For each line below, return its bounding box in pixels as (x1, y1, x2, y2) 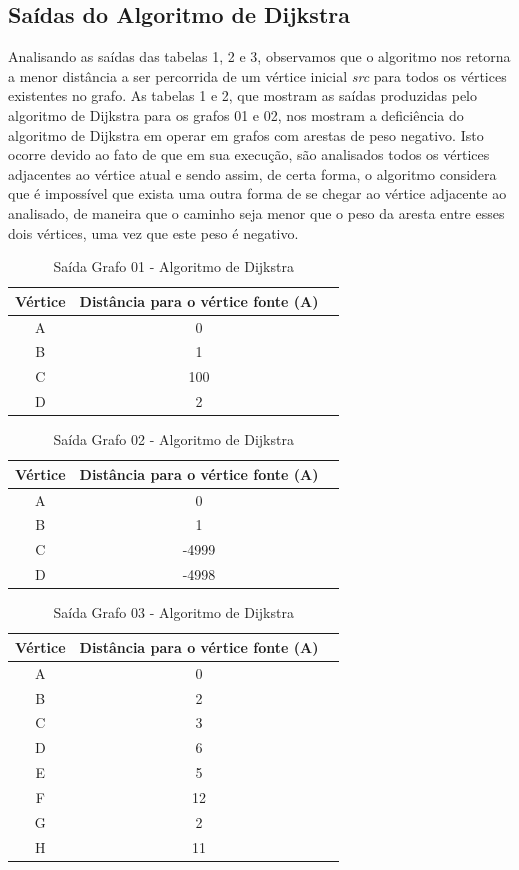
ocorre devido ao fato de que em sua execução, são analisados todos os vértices (8, 144, 490, 165)
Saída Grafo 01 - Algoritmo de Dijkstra (53, 256, 294, 277)
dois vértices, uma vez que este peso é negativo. (8, 222, 299, 243)
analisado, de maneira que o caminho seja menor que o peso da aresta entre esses (8, 202, 505, 223)
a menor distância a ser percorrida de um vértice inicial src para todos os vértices (8, 65, 507, 86)
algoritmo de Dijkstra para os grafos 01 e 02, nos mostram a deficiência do (8, 104, 464, 125)
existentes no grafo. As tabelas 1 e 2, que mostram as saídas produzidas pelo (8, 85, 477, 106)
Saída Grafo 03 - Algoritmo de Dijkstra (53, 602, 294, 623)
